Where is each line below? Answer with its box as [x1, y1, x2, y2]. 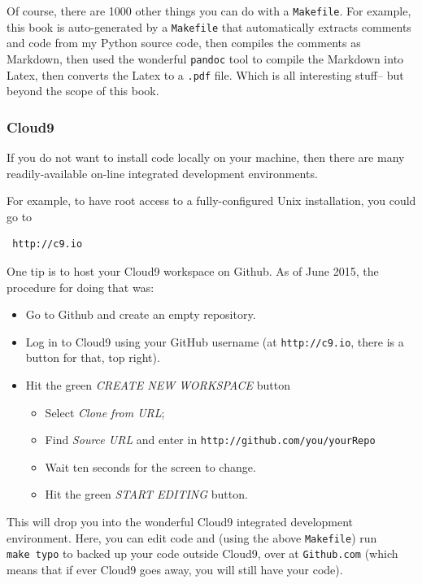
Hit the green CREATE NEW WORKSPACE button [25, 377, 290, 394]
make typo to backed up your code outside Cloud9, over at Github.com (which [7, 545, 398, 562]
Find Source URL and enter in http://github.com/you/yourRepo [45, 431, 376, 448]
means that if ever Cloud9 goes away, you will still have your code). [7, 560, 343, 577]
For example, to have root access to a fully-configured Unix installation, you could [7, 192, 416, 209]
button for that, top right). [25, 349, 160, 366]
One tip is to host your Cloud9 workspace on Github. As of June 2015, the [7, 263, 379, 279]
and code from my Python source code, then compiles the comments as [7, 34, 361, 51]
